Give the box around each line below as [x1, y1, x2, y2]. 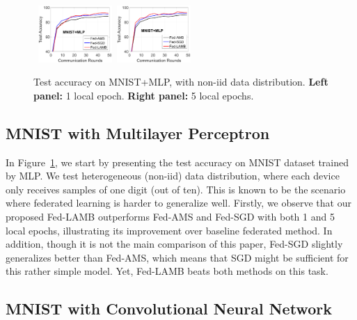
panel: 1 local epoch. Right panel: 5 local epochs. [33, 88, 254, 102]
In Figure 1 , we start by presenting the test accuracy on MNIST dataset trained [6, 154, 349, 169]
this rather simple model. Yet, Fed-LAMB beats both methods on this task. [6, 264, 328, 278]
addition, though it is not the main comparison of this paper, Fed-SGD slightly [6, 237, 343, 251]
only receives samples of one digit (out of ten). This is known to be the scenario [6, 182, 346, 196]
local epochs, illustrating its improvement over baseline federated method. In [6, 223, 333, 237]
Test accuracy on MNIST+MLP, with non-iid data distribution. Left [33, 74, 328, 89]
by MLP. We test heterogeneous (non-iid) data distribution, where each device [6, 168, 340, 183]
